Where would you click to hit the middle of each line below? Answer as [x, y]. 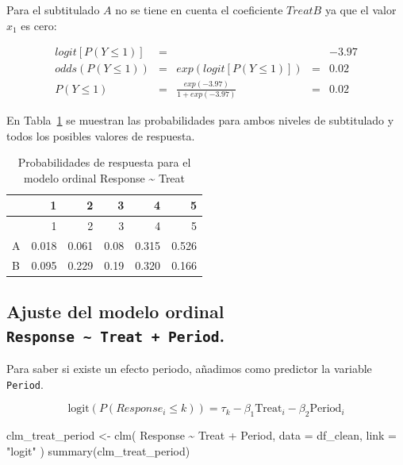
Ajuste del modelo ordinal [115, 311]
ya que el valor [361, 10]
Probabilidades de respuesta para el [104, 162]
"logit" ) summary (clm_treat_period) [98, 450]
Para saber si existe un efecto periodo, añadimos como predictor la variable [189, 369]
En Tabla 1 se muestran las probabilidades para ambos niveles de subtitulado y [200, 119]
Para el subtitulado [53, 10]
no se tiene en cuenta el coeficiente [199, 10]
